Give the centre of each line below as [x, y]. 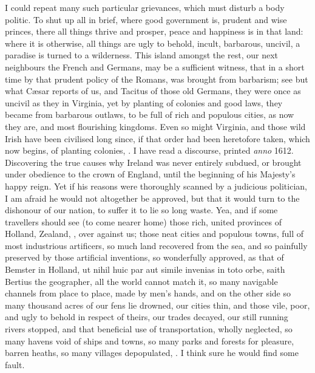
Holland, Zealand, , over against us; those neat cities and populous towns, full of [154, 234]
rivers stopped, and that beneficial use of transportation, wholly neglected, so [149, 329]
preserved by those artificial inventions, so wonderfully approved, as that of [144, 257]
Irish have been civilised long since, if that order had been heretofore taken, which [157, 138]
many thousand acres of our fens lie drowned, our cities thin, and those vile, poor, [157, 305]
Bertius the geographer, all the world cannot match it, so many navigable [141, 281]
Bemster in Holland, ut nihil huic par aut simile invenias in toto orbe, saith [145, 269]
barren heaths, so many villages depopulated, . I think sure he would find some [152, 353]
